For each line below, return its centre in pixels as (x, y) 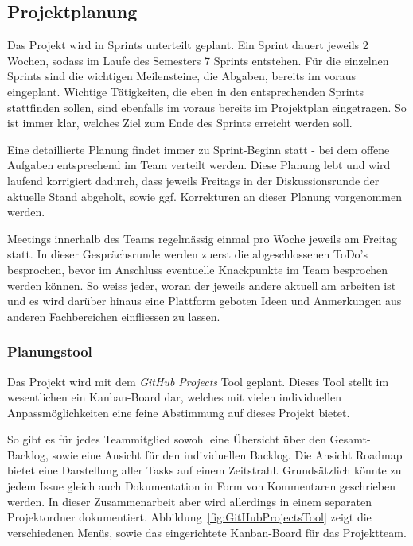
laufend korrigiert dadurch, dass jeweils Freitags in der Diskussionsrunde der (193, 180)
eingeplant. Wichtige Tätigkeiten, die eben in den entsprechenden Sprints (185, 91)
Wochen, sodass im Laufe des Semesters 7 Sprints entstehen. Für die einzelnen (198, 60)
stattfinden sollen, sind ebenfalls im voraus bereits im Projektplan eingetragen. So (207, 107)
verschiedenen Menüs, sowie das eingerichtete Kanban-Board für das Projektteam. (207, 532)
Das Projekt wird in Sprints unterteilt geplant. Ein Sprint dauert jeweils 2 (188, 45)
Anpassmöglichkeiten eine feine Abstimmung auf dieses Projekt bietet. (179, 412)
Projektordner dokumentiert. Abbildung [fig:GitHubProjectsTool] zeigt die (189, 517)
